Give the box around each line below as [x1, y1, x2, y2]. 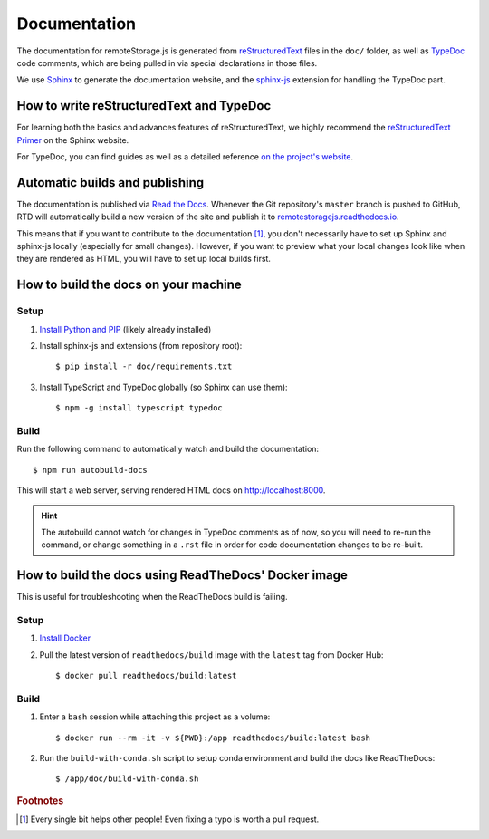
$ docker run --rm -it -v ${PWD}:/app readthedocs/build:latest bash [55, 732, 371, 743]
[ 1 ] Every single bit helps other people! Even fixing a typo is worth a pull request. [19, 814, 320, 825]
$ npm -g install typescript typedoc [55, 403, 224, 413]
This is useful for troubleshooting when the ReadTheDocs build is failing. [16, 592, 289, 603]
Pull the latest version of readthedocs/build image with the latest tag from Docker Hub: [39, 649, 384, 661]
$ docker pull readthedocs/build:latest [55, 670, 237, 681]
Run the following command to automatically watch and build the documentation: [16, 444, 320, 455]
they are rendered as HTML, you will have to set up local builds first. [16, 254, 272, 265]
